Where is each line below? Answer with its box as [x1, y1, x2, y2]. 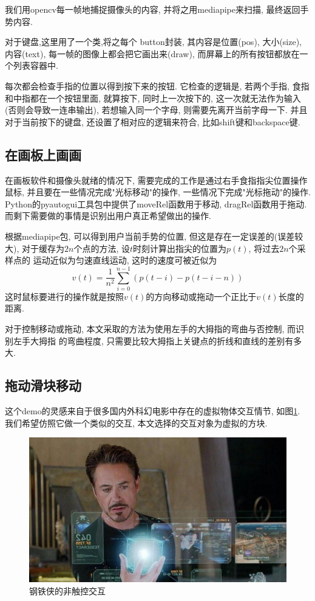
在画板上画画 [5, 145, 81, 164]
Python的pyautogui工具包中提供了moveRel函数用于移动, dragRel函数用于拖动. [5, 197, 307, 210]
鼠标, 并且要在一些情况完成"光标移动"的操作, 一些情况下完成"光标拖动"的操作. [5, 186, 311, 198]
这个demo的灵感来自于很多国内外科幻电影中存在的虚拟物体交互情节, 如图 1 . [5, 405, 300, 417]
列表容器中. [13, 59, 58, 72]
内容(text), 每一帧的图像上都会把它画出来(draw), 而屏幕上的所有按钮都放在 [5, 47, 300, 60]
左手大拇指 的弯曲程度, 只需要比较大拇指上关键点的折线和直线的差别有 [13, 334, 294, 347]
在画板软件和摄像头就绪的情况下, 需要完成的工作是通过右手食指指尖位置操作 [5, 173, 308, 186]
